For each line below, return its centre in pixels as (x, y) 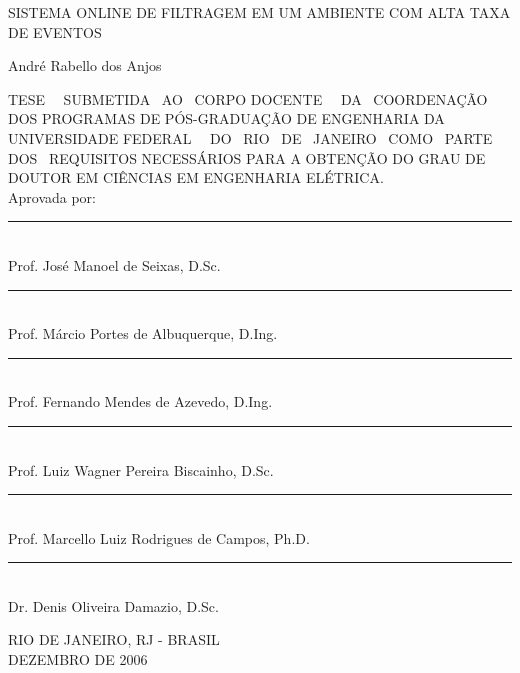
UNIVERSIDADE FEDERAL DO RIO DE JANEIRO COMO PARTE (250, 137)
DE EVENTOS (55, 31)
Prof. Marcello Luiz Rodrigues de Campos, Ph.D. (159, 537)
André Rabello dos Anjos (85, 65)
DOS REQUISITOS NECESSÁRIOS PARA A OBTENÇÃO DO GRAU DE (247, 157)
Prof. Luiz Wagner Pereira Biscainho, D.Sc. (141, 469)
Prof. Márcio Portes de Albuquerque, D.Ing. (143, 333)
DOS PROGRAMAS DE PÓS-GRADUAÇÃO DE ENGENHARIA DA (226, 118)
